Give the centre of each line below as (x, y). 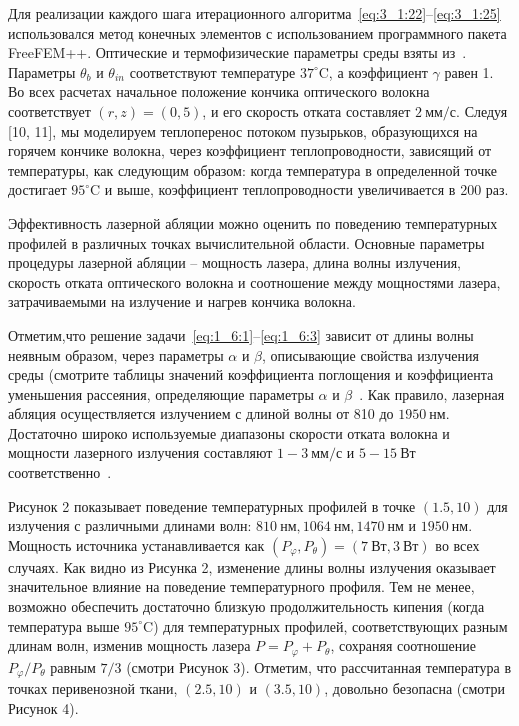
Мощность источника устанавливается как (136, 544)
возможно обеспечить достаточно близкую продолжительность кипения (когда (246, 606)
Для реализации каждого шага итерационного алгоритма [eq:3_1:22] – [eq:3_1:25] (254, 13)
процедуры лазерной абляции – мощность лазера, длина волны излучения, (235, 262)
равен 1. (469, 71)
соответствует (49, 110)
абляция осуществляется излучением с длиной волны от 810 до (201, 413)
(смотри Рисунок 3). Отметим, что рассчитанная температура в (319, 666)
